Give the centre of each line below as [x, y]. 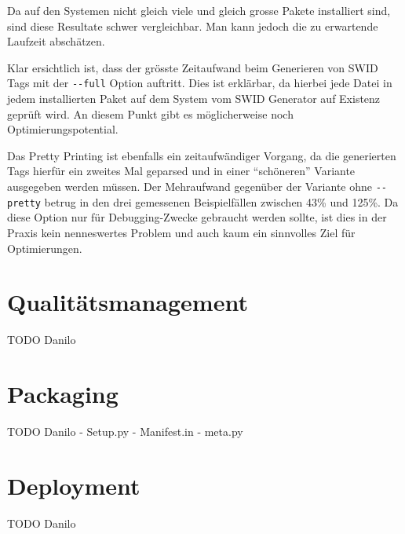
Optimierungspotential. [63, 129]
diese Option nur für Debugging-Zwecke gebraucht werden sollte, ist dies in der [197, 217]
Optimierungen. [45, 248]
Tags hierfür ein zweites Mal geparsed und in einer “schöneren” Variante [181, 171]
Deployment [74, 485]
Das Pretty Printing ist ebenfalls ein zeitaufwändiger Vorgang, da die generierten [202, 155]
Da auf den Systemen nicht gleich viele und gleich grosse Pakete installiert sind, [199, 10]
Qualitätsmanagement [128, 302]
